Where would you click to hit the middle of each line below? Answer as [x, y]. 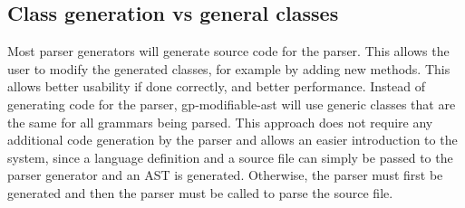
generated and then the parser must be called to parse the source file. [200, 192]
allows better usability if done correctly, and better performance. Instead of [216, 86]
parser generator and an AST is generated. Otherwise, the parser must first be [225, 175]
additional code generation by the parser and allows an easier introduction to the [232, 140]
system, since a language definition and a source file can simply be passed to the [230, 157]
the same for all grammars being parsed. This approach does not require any [220, 122]
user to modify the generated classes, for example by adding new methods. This [229, 68]
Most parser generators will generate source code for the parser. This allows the [228, 51]
